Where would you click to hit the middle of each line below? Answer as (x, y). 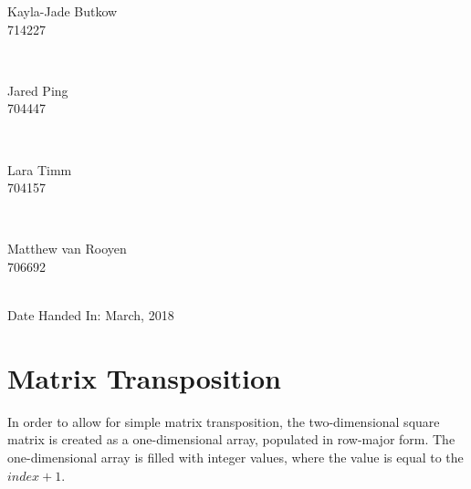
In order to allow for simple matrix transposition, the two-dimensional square (224, 421)
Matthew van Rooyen (67, 249)
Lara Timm (40, 169)
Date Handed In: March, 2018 (91, 315)
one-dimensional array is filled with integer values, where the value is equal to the (235, 458)
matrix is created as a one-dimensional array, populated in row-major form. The (231, 439)
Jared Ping (38, 90)
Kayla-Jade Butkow (63, 11)
